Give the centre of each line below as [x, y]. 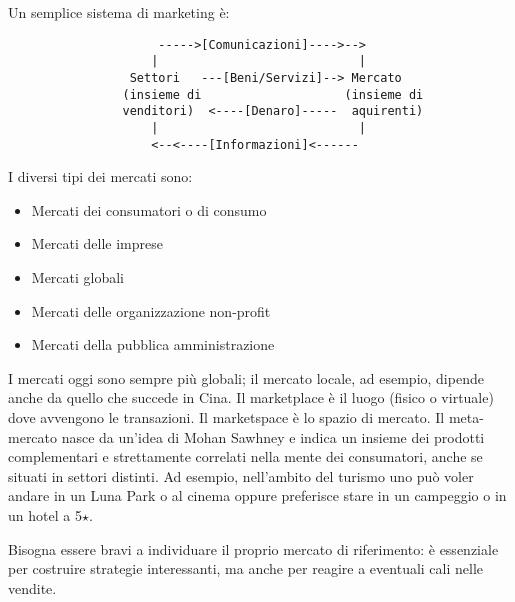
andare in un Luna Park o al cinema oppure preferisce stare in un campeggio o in [257, 495]
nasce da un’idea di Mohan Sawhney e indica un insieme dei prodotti [273, 436]
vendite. [32, 587]
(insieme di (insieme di [273, 94]
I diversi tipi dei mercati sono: [100, 176]
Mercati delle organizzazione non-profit [151, 310]
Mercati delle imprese [97, 243]
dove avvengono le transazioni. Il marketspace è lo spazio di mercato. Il [226, 416]
